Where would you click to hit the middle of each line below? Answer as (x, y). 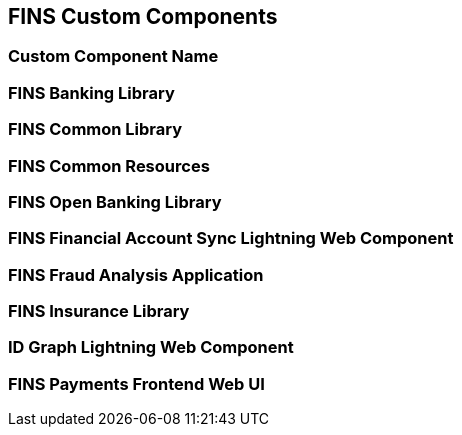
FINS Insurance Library (99, 311)
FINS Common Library (95, 129)
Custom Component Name (113, 56)
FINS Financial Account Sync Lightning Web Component (231, 238)
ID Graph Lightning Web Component (151, 347)
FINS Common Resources (109, 165)
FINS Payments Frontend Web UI (136, 383)
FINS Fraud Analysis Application (136, 274)
